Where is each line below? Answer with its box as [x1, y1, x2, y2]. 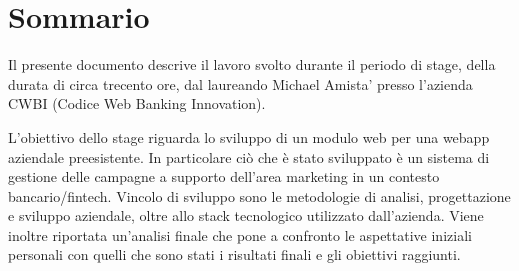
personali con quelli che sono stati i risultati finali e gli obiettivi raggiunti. [8, 244, 461, 265]
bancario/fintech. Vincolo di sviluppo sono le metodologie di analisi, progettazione [8, 185, 511, 206]
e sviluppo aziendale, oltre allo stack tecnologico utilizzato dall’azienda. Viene [8, 205, 484, 226]
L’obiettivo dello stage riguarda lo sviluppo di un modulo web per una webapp [8, 126, 490, 147]
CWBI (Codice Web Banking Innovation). [8, 93, 266, 114]
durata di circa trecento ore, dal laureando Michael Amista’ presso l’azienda [8, 73, 473, 94]
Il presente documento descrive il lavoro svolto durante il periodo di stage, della [8, 54, 496, 75]
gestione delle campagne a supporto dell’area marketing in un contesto [8, 166, 440, 187]
